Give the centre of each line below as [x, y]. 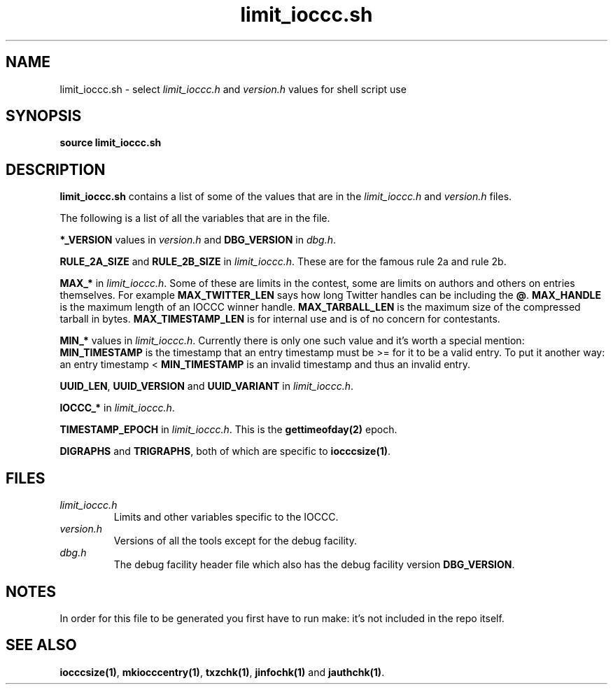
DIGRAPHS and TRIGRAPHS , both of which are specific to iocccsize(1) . [225, 451]
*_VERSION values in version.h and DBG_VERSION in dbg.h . [198, 240]
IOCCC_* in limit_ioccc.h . [117, 408]
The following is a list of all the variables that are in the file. [195, 218]
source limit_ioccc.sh [111, 143]
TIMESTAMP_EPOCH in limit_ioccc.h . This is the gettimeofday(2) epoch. [228, 430]
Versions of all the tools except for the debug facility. [235, 541]
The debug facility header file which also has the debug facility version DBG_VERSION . [314, 565]
